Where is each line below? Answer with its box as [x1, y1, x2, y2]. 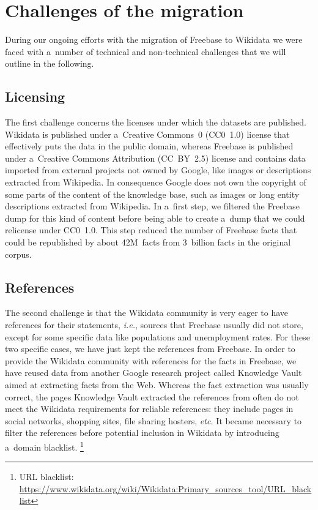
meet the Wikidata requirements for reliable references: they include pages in [5, 402, 294, 415]
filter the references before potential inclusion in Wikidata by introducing [5, 426, 279, 439]
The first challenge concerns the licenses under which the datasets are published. [5, 116, 306, 129]
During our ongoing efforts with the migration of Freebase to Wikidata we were [5, 33, 303, 46]
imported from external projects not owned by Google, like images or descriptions [5, 163, 311, 176]
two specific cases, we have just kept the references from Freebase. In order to [5, 342, 295, 355]
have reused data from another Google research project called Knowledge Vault [5, 366, 302, 379]
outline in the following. [5, 57, 94, 70]
